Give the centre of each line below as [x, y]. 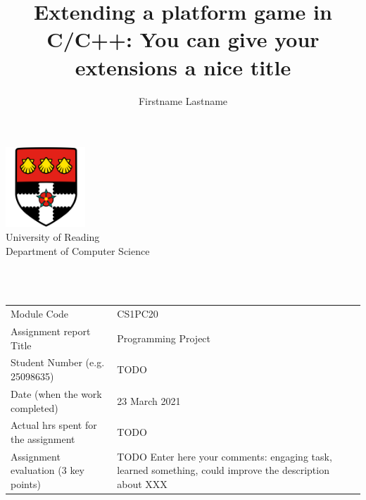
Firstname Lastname [183, 100]
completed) [34, 407]
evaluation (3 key [48, 470]
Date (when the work [56, 393]
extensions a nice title [183, 67]
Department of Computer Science [78, 250]
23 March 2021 [149, 400]
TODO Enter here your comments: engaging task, [225, 456]
